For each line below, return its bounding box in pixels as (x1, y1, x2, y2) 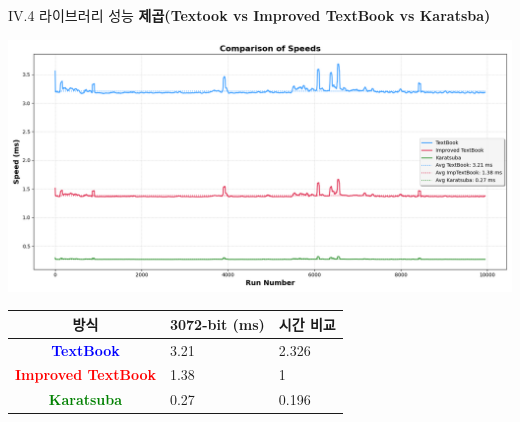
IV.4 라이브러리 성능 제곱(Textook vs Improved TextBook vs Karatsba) (8, 5, 491, 25)
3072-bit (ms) (169, 313, 265, 334)
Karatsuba (48, 389, 123, 410)
